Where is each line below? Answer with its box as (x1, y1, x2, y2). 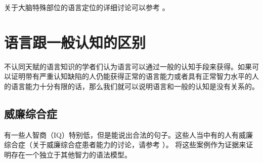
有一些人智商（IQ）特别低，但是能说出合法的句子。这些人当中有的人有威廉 (4, 129, 253, 140)
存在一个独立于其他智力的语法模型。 (11, 149, 131, 159)
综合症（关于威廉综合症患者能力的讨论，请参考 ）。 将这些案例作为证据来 (4, 139, 246, 150)
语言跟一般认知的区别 (4, 31, 146, 52)
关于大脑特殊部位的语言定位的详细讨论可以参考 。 (4, 2, 169, 12)
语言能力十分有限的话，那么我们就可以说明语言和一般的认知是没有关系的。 (11, 80, 259, 91)
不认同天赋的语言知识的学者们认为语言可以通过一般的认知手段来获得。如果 (4, 61, 252, 71)
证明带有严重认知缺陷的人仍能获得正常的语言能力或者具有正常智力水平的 (11, 71, 252, 81)
